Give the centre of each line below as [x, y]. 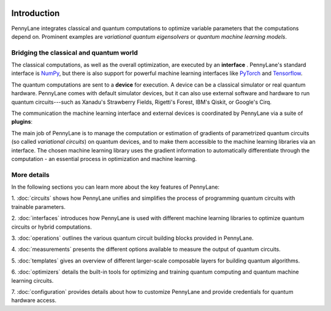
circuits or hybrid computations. [51, 227]
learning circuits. [32, 280]
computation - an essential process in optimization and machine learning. [104, 159]
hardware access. [34, 301]
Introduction [36, 13]
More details [30, 175]
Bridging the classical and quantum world [74, 52]
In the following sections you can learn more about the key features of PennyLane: [116, 187]
